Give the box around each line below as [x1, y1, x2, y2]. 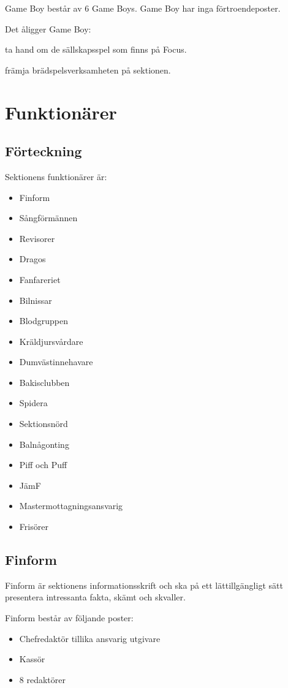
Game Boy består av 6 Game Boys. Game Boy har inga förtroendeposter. [5, 2, 281, 14]
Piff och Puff [19, 458, 67, 471]
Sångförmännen [19, 211, 78, 224]
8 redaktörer [19, 673, 66, 686]
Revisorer [19, 232, 55, 244]
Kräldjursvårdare [19, 335, 83, 347]
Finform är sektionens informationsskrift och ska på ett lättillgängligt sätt [5, 578, 283, 591]
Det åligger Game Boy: [5, 22, 91, 35]
